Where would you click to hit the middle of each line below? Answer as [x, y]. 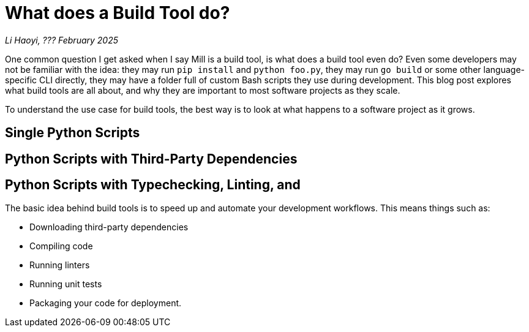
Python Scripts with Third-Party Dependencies [151, 159]
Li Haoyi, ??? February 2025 [62, 40]
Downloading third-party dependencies [109, 227]
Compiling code [61, 246]
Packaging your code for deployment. [106, 303]
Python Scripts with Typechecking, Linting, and [153, 185]
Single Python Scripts [73, 133]
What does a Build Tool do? [118, 13]
